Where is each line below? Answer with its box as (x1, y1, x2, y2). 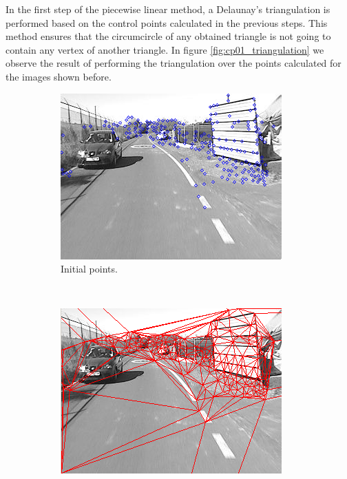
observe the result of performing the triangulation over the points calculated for (6, 56, 341, 70)
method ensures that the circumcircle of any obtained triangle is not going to (6, 29, 331, 43)
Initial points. (61, 262, 118, 276)
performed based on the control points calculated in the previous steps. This (6, 15, 328, 30)
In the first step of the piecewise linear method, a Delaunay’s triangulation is (6, 2, 330, 16)
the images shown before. (6, 69, 112, 83)
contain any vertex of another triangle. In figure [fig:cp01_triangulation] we (6, 42, 324, 56)
